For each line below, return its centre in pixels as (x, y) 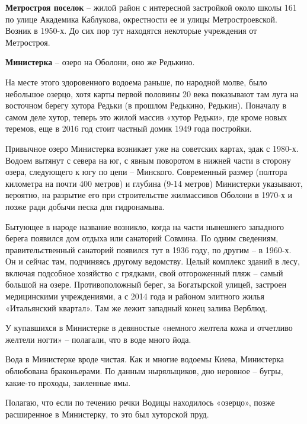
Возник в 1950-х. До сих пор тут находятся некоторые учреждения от (131, 31)
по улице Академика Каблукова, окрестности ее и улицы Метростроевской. (141, 19)
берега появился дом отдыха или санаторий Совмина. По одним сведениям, (142, 238)
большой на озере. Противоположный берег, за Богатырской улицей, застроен (146, 284)
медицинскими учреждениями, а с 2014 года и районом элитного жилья (135, 296)
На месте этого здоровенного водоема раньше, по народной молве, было (136, 82)
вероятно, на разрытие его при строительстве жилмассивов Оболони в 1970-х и (149, 195)
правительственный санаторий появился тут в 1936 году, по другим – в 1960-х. (148, 249)
